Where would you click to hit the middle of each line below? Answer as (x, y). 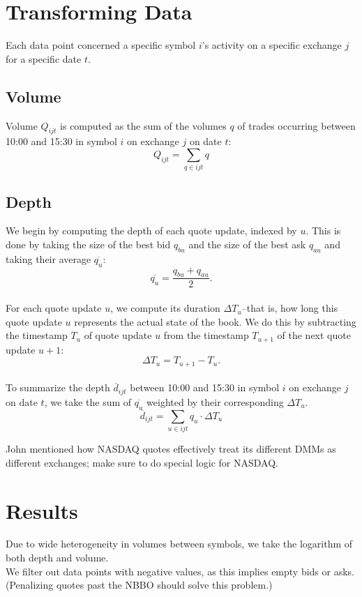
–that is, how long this (290, 308)
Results (42, 510)
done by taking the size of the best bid (88, 244)
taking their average (48, 258)
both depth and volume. (57, 558)
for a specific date (44, 58)
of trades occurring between (296, 125)
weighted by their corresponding (215, 401)
